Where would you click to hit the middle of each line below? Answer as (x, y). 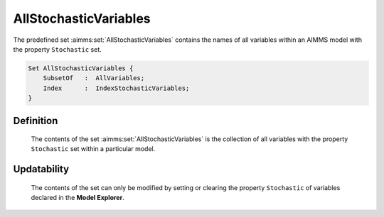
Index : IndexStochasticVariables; (116, 88)
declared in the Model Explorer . (78, 198)
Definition (36, 121)
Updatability (41, 169)
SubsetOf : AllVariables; (94, 78)
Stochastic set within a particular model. (93, 149)
